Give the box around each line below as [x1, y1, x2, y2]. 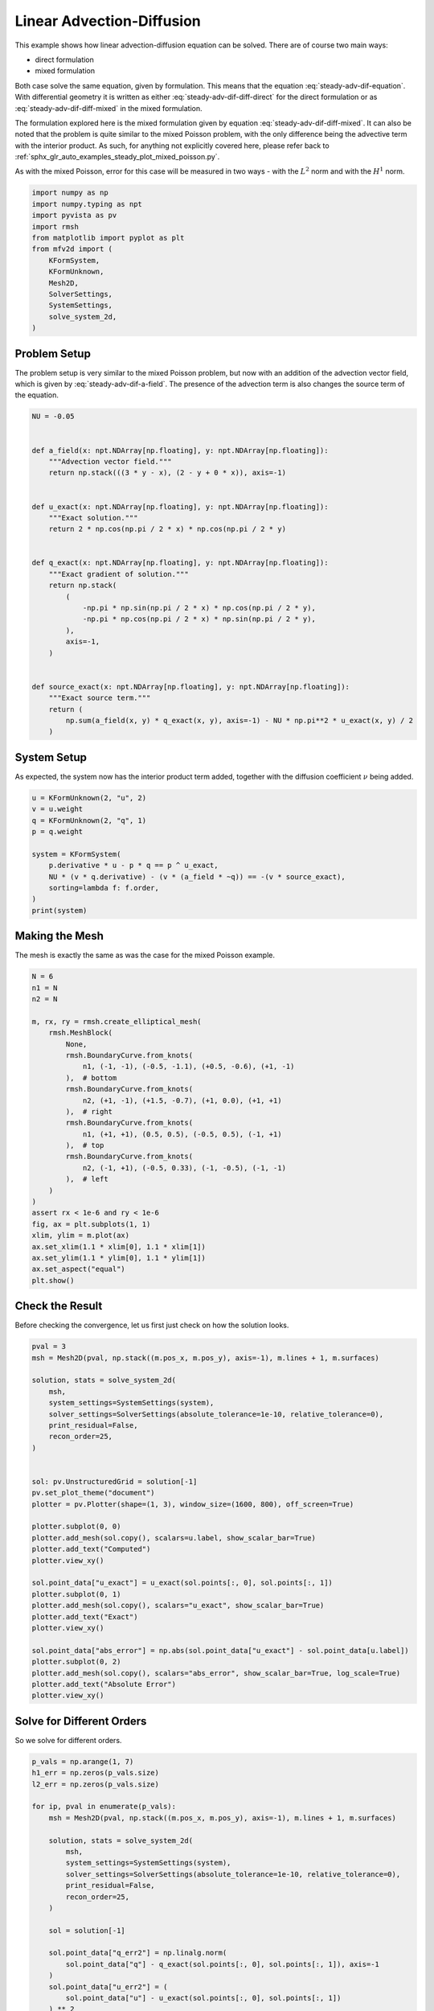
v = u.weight [31, 804, 84, 814]
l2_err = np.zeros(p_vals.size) [31, 1779, 160, 1789]
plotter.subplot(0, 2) [31, 1657, 121, 1667]
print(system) [31, 906, 88, 915]
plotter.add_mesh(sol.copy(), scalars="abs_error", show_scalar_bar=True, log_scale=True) [31, 1668, 401, 1677]
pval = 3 [31, 1342, 67, 1351]
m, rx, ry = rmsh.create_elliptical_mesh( [31, 1017, 202, 1026]
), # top [65, 1141, 104, 1150]
